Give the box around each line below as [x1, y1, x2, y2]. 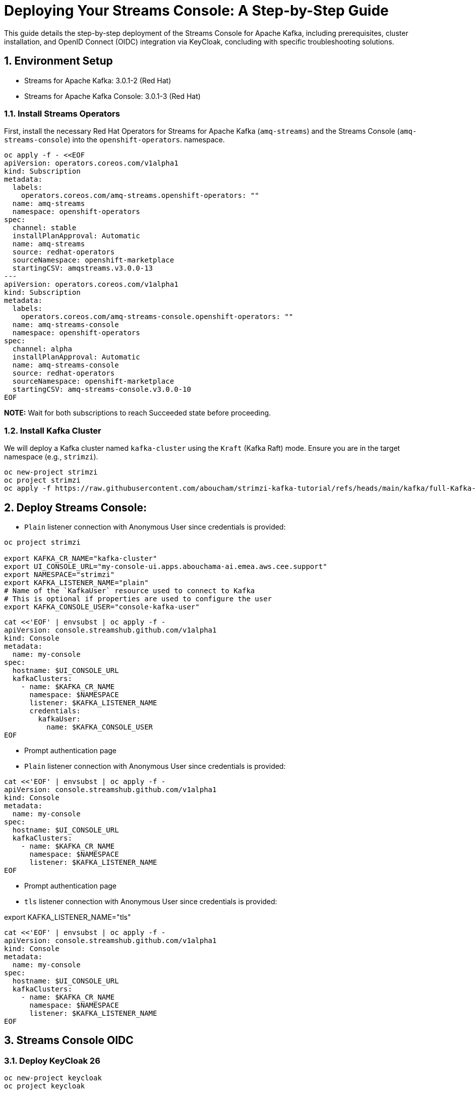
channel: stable [12, 224, 77, 232]
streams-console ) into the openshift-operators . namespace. [4, 135, 225, 144]
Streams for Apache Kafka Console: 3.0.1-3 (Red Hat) [24, 91, 201, 100]
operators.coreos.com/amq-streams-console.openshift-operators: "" [21, 312, 293, 321]
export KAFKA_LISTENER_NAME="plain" [4, 578, 149, 587]
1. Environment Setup [4, 55, 113, 68]
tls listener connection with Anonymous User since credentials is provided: [24, 897, 277, 906]
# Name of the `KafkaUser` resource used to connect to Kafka [4, 586, 255, 595]
